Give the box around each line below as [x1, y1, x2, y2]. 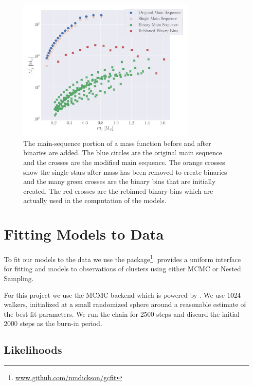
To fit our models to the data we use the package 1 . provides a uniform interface [4, 253, 241, 264]
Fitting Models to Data [4, 224, 164, 244]
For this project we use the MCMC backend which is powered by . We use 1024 [4, 289, 241, 300]
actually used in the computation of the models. [23, 195, 166, 205]
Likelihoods [4, 342, 62, 357]
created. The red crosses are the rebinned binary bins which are [23, 185, 213, 196]
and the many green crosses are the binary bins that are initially [23, 176, 216, 186]
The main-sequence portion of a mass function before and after [23, 138, 211, 148]
